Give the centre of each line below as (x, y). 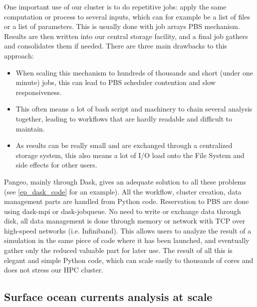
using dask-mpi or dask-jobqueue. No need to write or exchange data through (123, 211)
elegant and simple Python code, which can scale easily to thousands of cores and (129, 260)
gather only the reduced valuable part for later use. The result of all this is (118, 250)
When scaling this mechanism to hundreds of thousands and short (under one (134, 72)
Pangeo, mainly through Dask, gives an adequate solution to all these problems (125, 181)
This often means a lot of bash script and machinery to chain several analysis (134, 109)
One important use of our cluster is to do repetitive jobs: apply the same (115, 6)
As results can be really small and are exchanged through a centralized (124, 145)
